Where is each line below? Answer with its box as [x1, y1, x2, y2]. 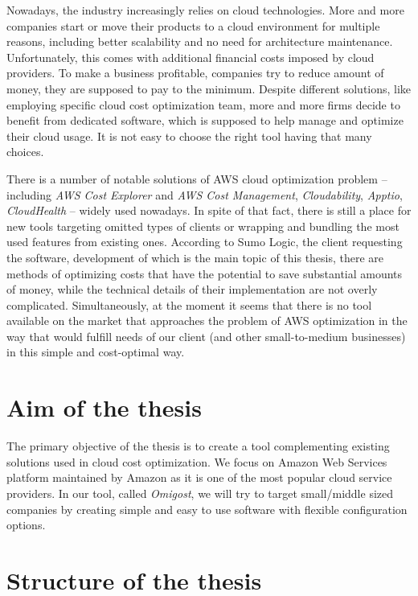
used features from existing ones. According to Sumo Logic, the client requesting [6, 233, 403, 250]
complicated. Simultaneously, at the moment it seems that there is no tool [6, 296, 372, 313]
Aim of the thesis [6, 391, 202, 424]
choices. [6, 143, 44, 160]
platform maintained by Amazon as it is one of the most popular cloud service [6, 469, 392, 486]
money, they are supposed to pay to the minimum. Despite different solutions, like [6, 80, 412, 97]
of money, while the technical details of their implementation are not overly [6, 281, 378, 298]
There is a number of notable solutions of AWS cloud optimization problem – [6, 170, 387, 187]
